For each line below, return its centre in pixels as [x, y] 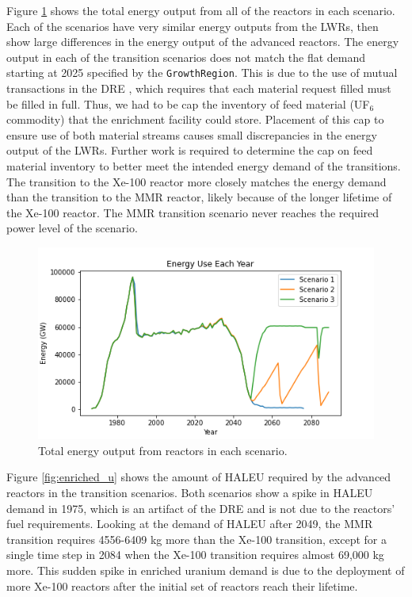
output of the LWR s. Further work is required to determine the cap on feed [190, 150]
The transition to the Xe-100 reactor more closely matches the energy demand [196, 181]
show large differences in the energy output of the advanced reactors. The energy [203, 42]
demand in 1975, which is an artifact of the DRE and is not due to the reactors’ [201, 508]
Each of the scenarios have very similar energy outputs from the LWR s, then [193, 26]
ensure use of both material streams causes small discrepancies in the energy [192, 134]
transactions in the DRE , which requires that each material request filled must [199, 88]
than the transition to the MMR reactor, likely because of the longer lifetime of [199, 197]
